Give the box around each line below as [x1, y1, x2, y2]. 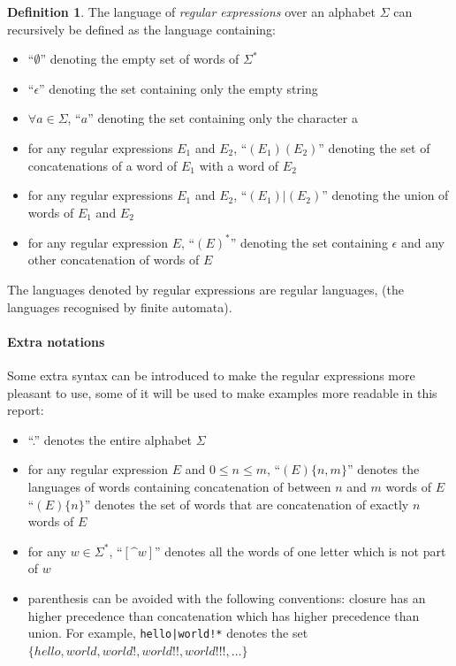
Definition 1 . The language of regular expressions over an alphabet [7, 3, 376, 20]
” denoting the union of [322, 186, 449, 204]
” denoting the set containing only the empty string [39, 79, 318, 97]
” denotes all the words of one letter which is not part [155, 541, 446, 560]
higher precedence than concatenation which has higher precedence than [27, 606, 420, 624]
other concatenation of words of [27, 250, 200, 269]
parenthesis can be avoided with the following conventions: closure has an [27, 588, 426, 607]
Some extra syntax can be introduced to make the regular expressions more [7, 366, 415, 385]
